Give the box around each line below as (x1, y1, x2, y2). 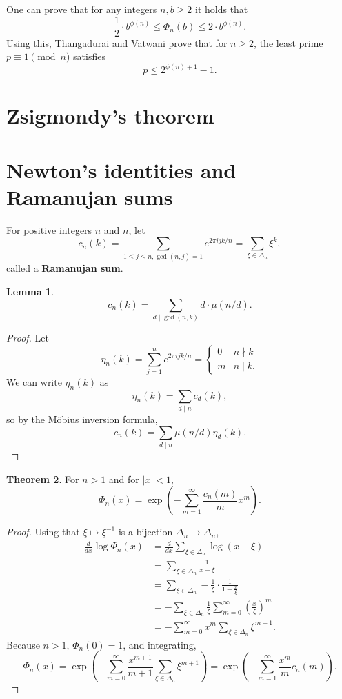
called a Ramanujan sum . (6, 261, 123, 275)
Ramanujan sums (6, 183, 173, 211)
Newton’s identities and (6, 155, 237, 184)
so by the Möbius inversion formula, (6, 412, 158, 426)
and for (108, 471, 139, 486)
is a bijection (118, 524, 173, 539)
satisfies (73, 49, 105, 63)
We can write (6, 374, 62, 388)
